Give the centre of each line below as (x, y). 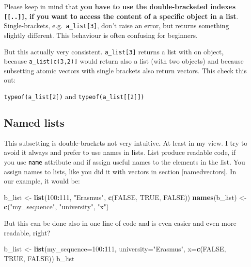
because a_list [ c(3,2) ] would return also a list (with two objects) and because (124, 61)
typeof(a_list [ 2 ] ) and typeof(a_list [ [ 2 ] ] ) (74, 96)
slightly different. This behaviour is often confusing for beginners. (101, 35)
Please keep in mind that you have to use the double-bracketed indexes (120, 6)
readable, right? (27, 232)
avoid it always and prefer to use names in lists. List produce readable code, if (120, 152)
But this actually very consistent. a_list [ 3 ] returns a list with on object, (114, 51)
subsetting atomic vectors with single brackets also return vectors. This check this (125, 70)
